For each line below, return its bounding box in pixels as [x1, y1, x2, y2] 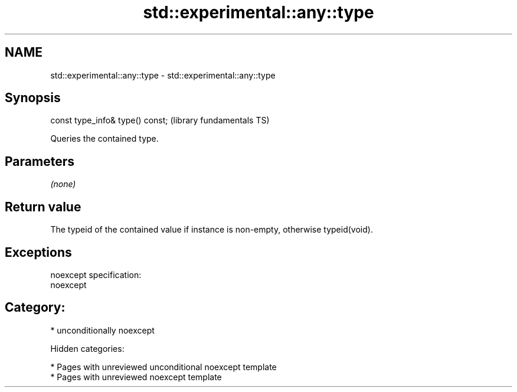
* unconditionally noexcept [50, 325, 155, 335]
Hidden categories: [50, 343, 125, 354]
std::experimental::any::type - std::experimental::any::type [50, 70, 276, 80]
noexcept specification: [50, 269, 142, 280]
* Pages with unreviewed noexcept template [50, 371, 222, 382]
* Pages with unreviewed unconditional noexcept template [50, 361, 277, 372]
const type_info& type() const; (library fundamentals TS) [50, 115, 270, 126]
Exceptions [5, 244, 72, 260]
